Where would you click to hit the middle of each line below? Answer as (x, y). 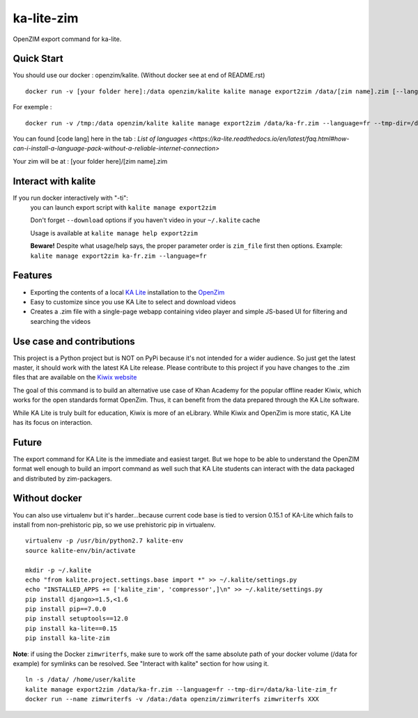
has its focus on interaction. (53, 422)
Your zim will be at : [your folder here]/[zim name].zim (90, 161)
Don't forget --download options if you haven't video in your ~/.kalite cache (145, 220)
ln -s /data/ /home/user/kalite (80, 680)
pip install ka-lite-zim (68, 638)
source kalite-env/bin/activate (80, 551)
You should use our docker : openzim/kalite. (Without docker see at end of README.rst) (139, 75)
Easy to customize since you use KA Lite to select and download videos (133, 302)
